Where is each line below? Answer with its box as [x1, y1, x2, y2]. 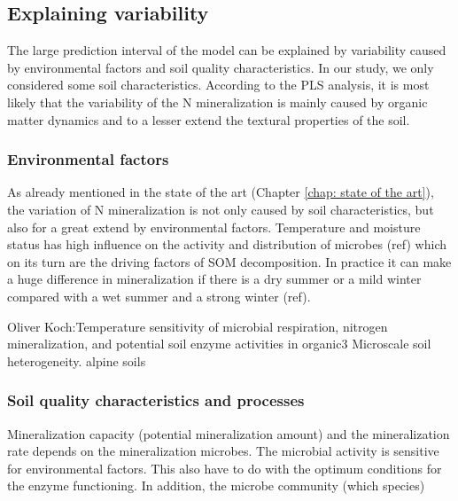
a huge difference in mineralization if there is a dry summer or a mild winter [7, 270, 422, 288]
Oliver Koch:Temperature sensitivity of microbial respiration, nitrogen [7, 317, 388, 335]
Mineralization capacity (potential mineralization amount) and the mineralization [7, 424, 450, 442]
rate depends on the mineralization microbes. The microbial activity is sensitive [7, 442, 439, 460]
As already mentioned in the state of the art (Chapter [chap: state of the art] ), [7, 183, 434, 201]
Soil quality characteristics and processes [7, 389, 305, 411]
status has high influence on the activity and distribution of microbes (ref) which [7, 235, 446, 254]
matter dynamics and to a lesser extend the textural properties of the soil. [7, 110, 410, 129]
